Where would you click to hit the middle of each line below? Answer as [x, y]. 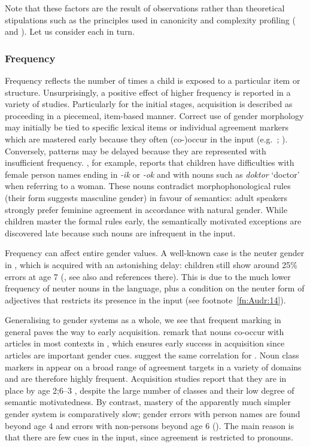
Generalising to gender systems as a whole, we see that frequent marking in [143, 320]
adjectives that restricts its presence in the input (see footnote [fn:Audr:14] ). [145, 299]
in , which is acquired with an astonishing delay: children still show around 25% [151, 264]
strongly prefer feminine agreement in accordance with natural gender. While [146, 209]
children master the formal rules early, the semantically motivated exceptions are [153, 221]
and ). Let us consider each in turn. [70, 31]
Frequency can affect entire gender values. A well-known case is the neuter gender [155, 253]
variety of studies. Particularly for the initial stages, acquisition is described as [149, 104]
